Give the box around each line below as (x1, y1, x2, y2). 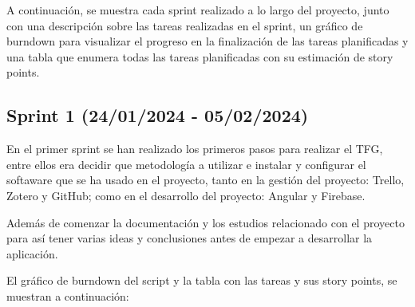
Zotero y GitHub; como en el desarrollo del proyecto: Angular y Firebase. (6, 187, 366, 203)
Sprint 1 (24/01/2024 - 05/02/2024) (6, 103, 309, 128)
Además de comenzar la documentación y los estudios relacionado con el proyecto (6, 214, 405, 230)
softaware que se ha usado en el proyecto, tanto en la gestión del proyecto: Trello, (6, 171, 405, 188)
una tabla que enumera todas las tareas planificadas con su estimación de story (6, 48, 393, 65)
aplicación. (6, 245, 58, 262)
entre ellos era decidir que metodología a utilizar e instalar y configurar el (6, 155, 366, 172)
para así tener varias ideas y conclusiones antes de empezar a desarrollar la (6, 230, 373, 246)
